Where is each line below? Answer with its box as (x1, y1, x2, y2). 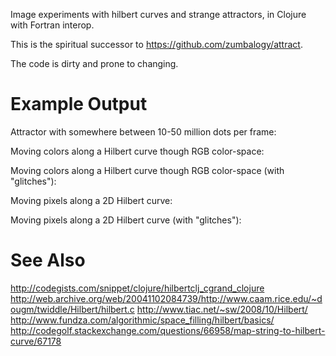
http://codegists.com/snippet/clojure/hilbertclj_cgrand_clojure (10, 282, 265, 294)
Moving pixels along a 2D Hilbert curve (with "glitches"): (10, 214, 242, 226)
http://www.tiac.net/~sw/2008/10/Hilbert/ (136, 303, 308, 315)
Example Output (10, 93, 148, 116)
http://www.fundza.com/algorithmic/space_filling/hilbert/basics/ (10, 314, 275, 326)
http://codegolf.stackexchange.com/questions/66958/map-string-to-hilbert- (10, 324, 326, 336)
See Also (10, 249, 86, 272)
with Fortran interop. (10, 19, 95, 31)
